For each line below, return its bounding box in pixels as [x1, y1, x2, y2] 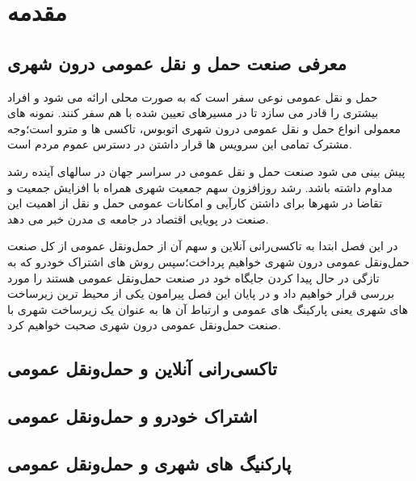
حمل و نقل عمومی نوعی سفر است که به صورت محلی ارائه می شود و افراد [7, 88, 378, 105]
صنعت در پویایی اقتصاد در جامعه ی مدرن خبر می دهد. [7, 210, 269, 227]
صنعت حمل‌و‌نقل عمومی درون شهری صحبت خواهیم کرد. [7, 316, 281, 333]
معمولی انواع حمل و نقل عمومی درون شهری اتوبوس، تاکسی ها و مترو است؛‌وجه [7, 119, 401, 136]
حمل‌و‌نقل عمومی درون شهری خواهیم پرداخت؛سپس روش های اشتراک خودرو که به [7, 253, 410, 270]
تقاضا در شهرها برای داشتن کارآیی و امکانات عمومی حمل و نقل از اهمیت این [7, 194, 383, 211]
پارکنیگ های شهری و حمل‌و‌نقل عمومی [7, 450, 292, 475]
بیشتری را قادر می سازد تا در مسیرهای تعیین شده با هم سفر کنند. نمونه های [7, 104, 379, 121]
